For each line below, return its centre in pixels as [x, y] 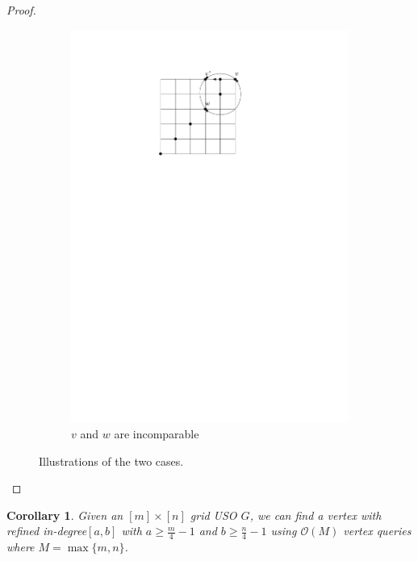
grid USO [213, 515]
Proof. [21, 10]
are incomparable [157, 433]
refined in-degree [47, 531]
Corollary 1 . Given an [65, 515]
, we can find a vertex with [316, 515]
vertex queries [377, 531]
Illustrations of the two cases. [111, 461]
